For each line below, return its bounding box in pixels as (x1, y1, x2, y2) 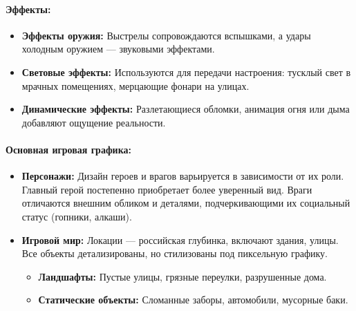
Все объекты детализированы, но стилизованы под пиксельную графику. (21, 246, 328, 261)
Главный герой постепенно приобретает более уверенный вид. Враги (21, 182, 312, 196)
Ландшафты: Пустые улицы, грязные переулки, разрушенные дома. (38, 269, 327, 283)
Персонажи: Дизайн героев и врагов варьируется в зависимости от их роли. (21, 169, 344, 183)
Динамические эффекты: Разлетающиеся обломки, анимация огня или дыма (21, 102, 350, 116)
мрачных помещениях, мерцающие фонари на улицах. (21, 78, 250, 93)
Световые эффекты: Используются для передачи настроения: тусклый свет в (21, 64, 351, 79)
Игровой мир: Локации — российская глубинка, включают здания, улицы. (21, 232, 339, 247)
